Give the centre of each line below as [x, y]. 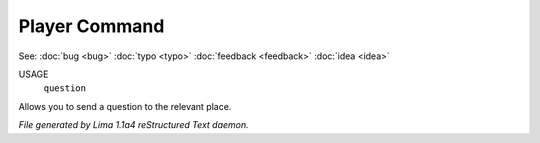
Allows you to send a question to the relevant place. [125, 106]
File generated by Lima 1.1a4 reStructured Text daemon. [133, 125]
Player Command [91, 26]
